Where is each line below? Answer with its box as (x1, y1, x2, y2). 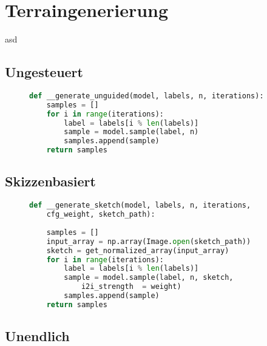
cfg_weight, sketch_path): (46, 210, 155, 219)
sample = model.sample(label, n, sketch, (64, 273, 234, 282)
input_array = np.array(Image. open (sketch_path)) (46, 237, 251, 246)
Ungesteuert (5, 63, 83, 81)
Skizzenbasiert (5, 172, 96, 191)
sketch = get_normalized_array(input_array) (46, 246, 229, 255)
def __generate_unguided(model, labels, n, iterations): (29, 91, 264, 100)
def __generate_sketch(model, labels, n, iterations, (29, 201, 251, 210)
